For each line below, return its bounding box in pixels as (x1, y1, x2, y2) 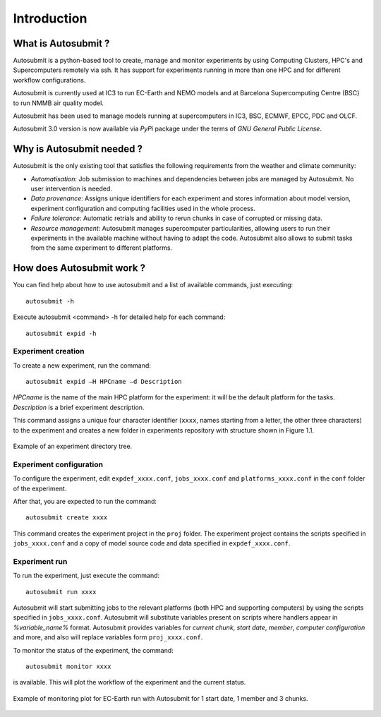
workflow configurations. (13, 76, 86, 84)
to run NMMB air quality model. (13, 99, 104, 107)
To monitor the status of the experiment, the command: (13, 646, 174, 654)
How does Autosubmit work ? (13, 262, 146, 275)
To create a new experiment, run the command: (13, 361, 152, 370)
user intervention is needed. (30, 184, 113, 193)
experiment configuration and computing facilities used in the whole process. (30, 204, 255, 212)
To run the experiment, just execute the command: (13, 572, 160, 580)
